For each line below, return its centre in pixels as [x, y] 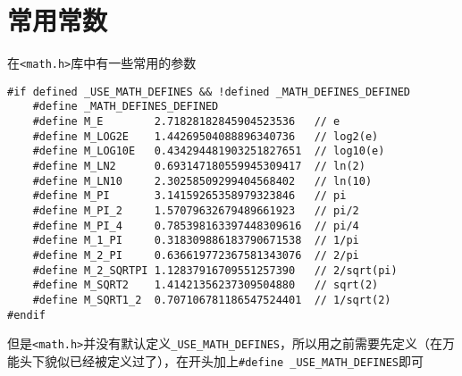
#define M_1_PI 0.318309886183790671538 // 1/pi [196, 241]
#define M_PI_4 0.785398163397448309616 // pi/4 [196, 226]
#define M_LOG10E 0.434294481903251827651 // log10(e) [209, 151]
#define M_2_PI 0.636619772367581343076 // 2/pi [196, 255]
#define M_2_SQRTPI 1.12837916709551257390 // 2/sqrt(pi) [215, 270]
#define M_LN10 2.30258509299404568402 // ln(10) [202, 181]
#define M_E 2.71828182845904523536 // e [186, 122]
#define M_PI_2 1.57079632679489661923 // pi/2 [196, 211]
